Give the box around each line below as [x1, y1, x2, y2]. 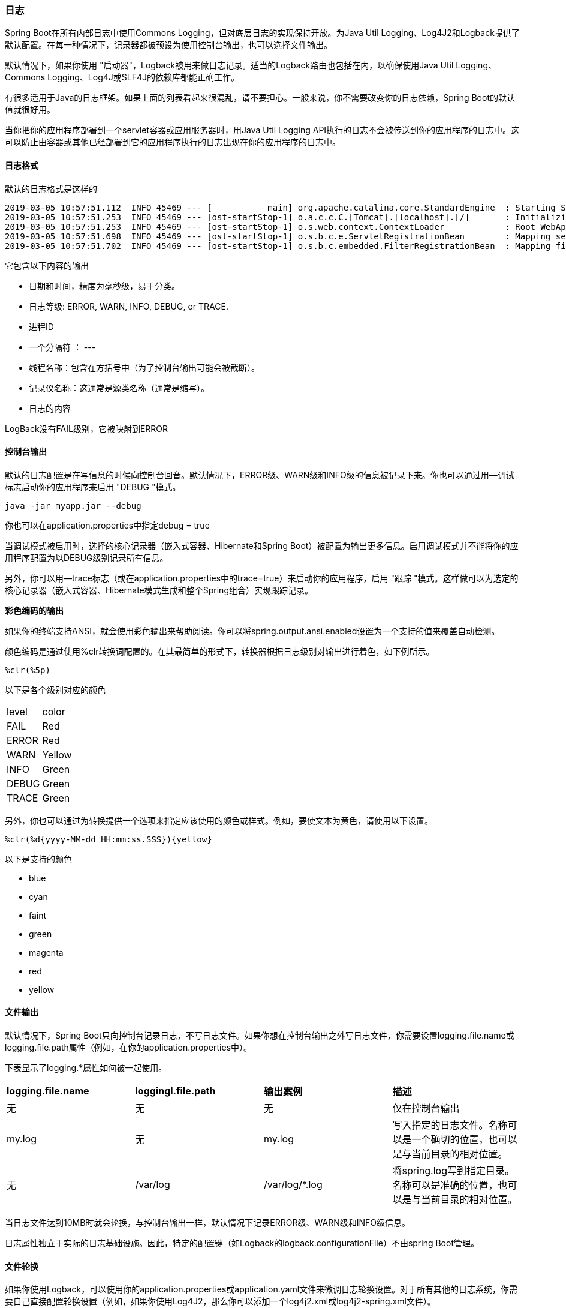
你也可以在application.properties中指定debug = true [5, 520, 210, 530]
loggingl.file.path [135, 1085, 216, 1097]
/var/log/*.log [264, 1178, 323, 1191]
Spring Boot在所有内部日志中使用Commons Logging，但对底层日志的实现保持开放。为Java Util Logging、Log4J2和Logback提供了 [5, 28, 520, 38]
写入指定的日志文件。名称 [392, 1119, 508, 1132]
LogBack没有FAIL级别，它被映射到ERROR [5, 423, 168, 434]
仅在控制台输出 [392, 1102, 460, 1115]
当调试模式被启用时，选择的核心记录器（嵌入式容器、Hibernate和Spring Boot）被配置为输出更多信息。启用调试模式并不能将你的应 [5, 540, 519, 551]
